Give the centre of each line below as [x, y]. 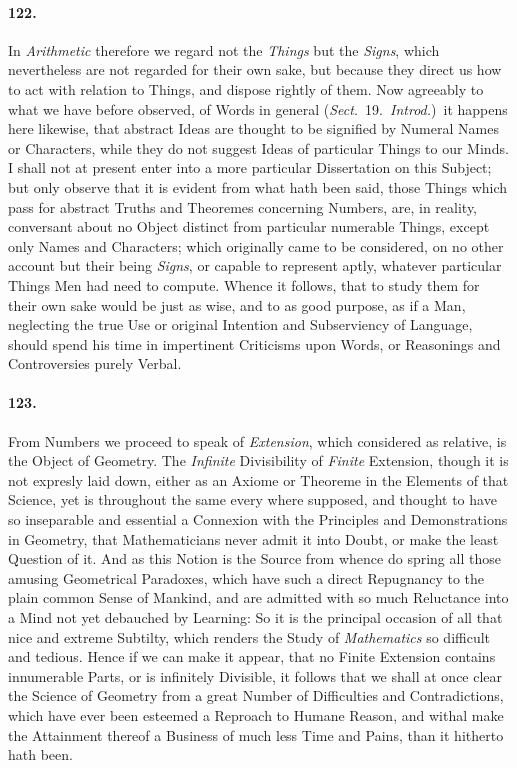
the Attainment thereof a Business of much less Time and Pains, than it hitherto [256, 734]
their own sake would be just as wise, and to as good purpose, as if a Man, [237, 304]
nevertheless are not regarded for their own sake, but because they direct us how [255, 69]
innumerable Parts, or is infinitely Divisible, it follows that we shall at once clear [255, 675]
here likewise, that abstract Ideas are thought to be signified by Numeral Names [253, 128]
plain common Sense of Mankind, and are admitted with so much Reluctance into [258, 597]
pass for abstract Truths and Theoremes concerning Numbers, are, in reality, [242, 206]
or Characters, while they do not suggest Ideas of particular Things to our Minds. [258, 147]
